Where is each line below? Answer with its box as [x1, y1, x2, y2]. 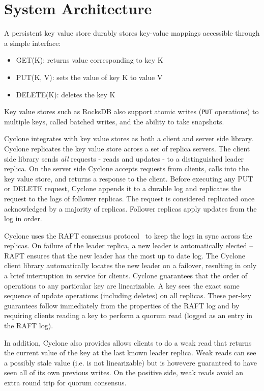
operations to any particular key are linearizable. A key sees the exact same [4, 280, 240, 291]
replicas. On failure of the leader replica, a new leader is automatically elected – [4, 240, 253, 251]
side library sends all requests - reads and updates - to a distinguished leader [4, 153, 244, 164]
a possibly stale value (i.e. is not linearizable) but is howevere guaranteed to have [4, 357, 257, 368]
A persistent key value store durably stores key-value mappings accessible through [4, 28, 260, 38]
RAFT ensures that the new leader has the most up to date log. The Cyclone [4, 250, 245, 260]
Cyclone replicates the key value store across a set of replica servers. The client [4, 143, 250, 153]
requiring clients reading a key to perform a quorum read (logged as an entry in [4, 310, 253, 321]
